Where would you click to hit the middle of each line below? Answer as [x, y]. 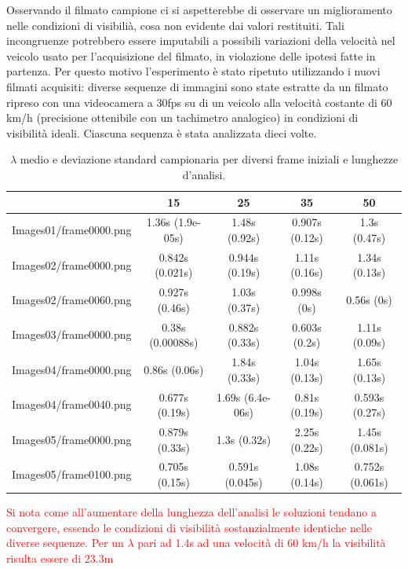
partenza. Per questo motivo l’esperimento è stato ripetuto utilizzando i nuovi [193, 71]
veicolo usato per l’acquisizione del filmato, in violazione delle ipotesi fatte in [191, 55]
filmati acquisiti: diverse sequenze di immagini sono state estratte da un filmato [197, 86]
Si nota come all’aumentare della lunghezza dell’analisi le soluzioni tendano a [191, 512]
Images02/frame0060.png [72, 300]
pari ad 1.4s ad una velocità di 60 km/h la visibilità [262, 543]
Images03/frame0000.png [72, 334]
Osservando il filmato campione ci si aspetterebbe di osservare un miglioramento [199, 9]
